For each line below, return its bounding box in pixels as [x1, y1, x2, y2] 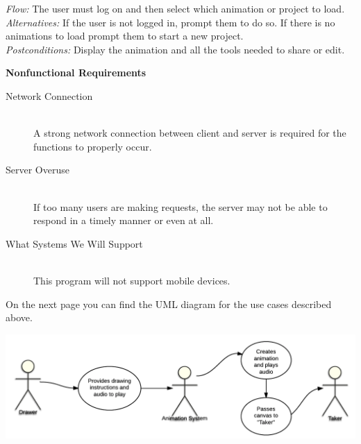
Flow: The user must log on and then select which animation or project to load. [6, 1, 345, 15]
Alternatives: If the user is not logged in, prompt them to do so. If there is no [6, 15, 335, 29]
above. [6, 310, 33, 325]
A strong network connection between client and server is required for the [33, 126, 346, 140]
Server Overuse [6, 162, 69, 177]
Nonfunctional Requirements [6, 65, 146, 80]
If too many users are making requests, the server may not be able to [33, 199, 328, 214]
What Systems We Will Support [6, 236, 143, 250]
